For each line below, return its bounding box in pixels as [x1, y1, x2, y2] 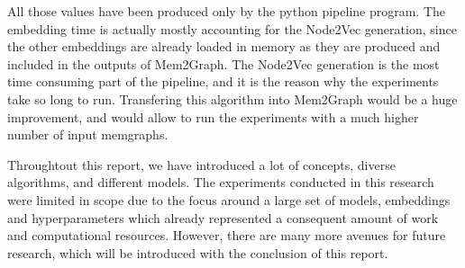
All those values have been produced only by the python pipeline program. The [7, 2, 446, 20]
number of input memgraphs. [7, 125, 169, 144]
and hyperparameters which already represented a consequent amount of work [7, 208, 439, 227]
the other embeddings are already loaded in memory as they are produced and [7, 37, 441, 56]
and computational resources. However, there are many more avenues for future [7, 226, 446, 245]
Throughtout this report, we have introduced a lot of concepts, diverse [7, 155, 396, 174]
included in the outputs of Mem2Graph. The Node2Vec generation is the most [7, 54, 440, 73]
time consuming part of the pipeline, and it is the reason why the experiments [7, 72, 439, 91]
